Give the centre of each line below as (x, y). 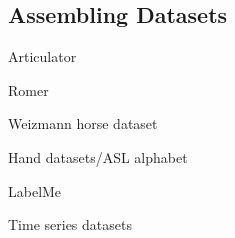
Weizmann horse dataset (83, 123)
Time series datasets (70, 224)
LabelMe (35, 190)
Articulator (42, 56)
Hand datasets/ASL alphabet (98, 156)
